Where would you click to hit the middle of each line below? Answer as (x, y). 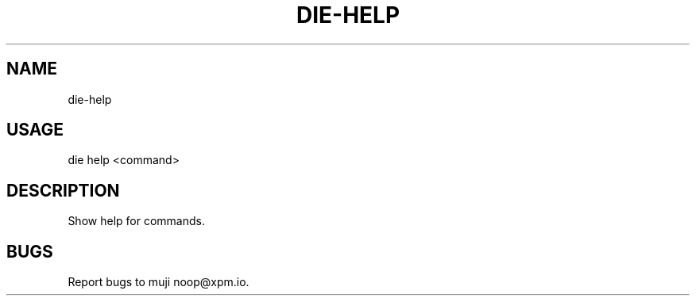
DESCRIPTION (63, 190)
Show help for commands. (136, 221)
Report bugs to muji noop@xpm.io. (159, 282)
